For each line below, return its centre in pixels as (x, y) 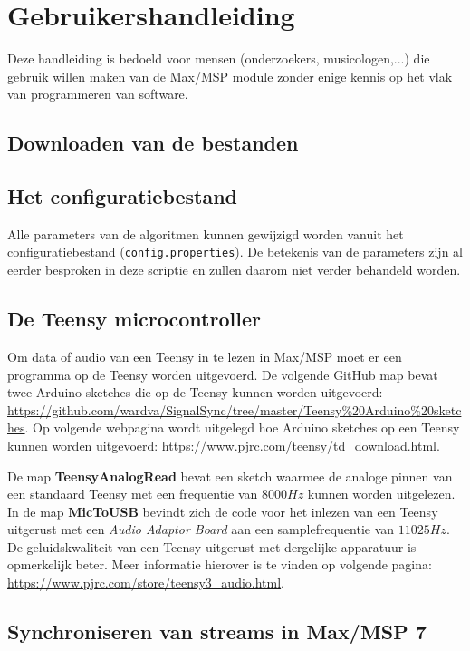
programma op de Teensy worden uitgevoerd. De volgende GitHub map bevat (223, 374)
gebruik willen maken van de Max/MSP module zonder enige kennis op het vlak (230, 76)
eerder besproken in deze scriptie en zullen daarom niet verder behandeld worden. (234, 270)
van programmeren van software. (98, 94)
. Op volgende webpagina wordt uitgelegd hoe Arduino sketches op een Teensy (242, 428)
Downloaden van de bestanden (153, 143)
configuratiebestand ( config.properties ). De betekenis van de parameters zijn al (235, 252)
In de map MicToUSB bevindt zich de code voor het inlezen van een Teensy (223, 511)
